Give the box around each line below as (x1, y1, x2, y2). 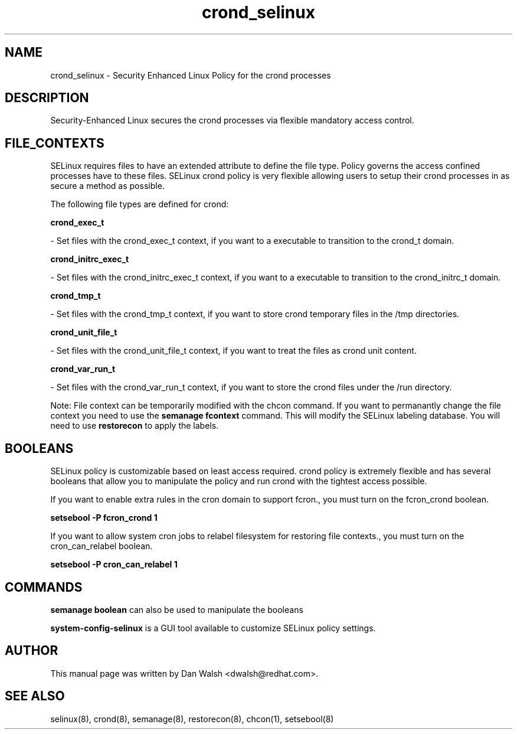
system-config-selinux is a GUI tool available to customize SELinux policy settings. (50, 622, 376, 633)
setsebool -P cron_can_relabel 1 (50, 559, 178, 570)
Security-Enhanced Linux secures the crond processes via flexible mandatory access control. (50, 115, 414, 126)
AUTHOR (5, 643, 58, 658)
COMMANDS (5, 579, 83, 595)
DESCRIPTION (5, 90, 89, 106)
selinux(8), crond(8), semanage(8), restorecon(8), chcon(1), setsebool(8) (50, 713, 334, 724)
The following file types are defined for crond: (50, 199, 229, 210)
